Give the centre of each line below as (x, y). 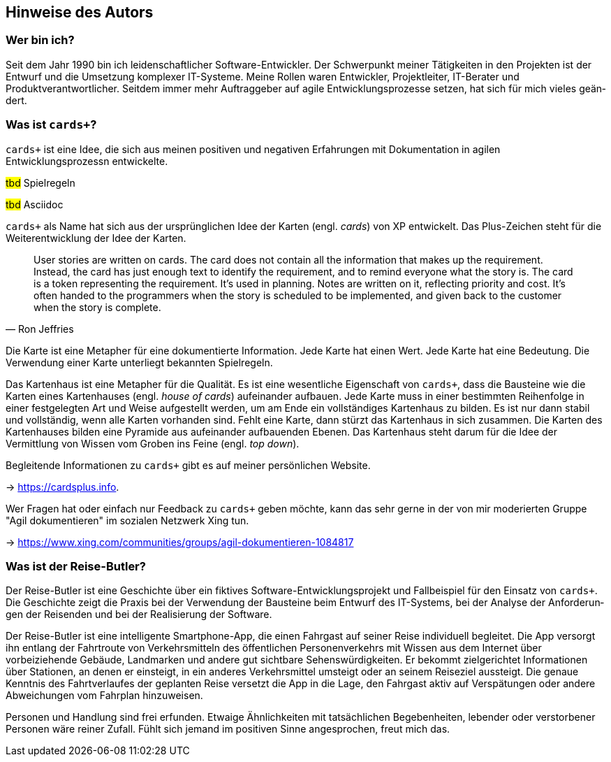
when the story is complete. (97, 307)
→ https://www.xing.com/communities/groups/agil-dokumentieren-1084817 (180, 542)
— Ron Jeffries (40, 329)
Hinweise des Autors (80, 12)
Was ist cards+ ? (51, 125)
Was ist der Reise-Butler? (76, 566)
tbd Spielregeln (41, 182)
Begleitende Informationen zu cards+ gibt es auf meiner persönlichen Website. (188, 465)
